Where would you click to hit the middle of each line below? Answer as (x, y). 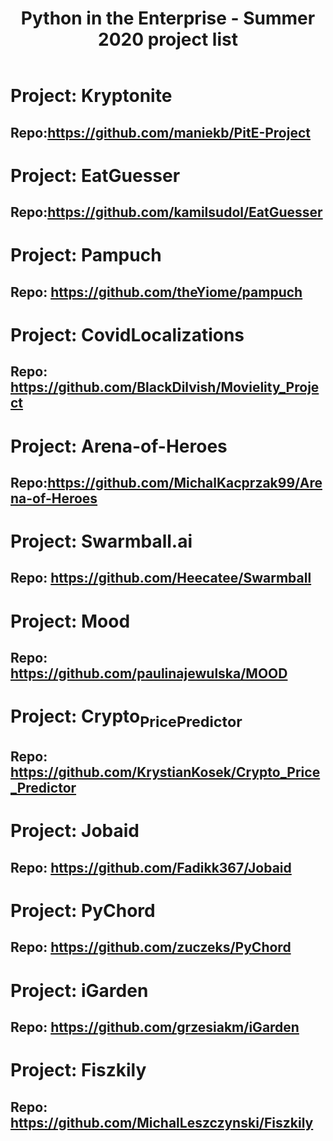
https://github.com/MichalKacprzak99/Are (185, 482)
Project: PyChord (83, 910)
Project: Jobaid (75, 831)
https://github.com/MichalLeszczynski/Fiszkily (162, 1122)
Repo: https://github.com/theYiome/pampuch (156, 292)
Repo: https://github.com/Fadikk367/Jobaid (151, 867)
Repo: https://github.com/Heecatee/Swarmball (161, 578)
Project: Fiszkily (78, 1070)
